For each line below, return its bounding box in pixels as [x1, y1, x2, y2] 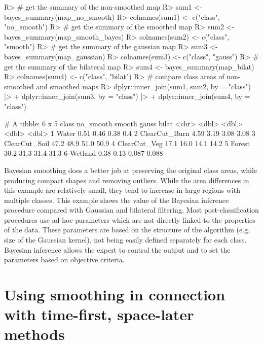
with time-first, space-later [4, 304, 194, 325]
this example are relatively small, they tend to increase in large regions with [4, 185, 240, 195]
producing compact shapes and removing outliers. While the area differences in [4, 175, 249, 185]
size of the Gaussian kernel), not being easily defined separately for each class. [4, 234, 247, 245]
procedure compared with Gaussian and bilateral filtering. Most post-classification [4, 204, 259, 215]
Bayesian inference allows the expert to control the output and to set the [4, 244, 231, 255]
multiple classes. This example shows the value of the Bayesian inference [4, 194, 229, 205]
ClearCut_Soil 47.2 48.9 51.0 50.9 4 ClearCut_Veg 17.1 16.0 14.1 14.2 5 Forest [4, 137, 250, 148]
